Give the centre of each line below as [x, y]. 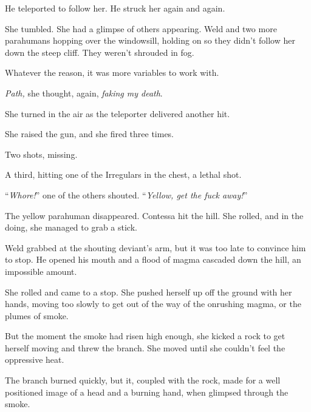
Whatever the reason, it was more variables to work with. [112, 73]
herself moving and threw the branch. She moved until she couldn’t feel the [145, 347]
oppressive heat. [35, 360]
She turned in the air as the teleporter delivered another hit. [118, 113]
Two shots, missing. [41, 154]
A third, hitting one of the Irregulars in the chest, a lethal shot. [123, 174]
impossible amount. [41, 271]
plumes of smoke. [37, 315]
